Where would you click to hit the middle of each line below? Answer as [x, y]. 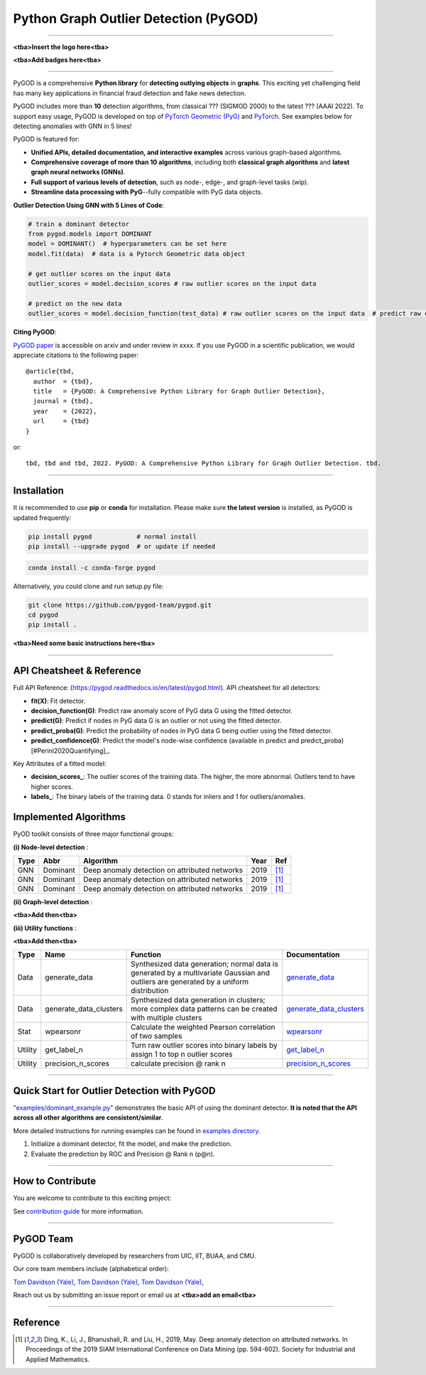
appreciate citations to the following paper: [76, 355]
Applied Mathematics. [58, 1359]
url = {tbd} [61, 421]
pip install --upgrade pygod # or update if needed [122, 547]
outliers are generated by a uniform [189, 982]
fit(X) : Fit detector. [58, 701]
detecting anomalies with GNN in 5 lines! [72, 126]
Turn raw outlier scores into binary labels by [204, 1046]
